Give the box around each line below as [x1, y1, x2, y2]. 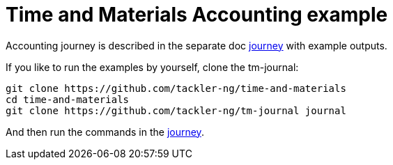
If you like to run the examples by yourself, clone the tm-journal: [6, 61, 299, 73]
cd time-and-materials [6, 93, 130, 105]
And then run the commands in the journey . [6, 125, 204, 138]
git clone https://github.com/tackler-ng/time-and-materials [6, 82, 346, 94]
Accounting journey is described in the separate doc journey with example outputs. [6, 39, 387, 52]
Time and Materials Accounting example [6, 3, 388, 26]
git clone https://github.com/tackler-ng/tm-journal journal [6, 104, 346, 116]
